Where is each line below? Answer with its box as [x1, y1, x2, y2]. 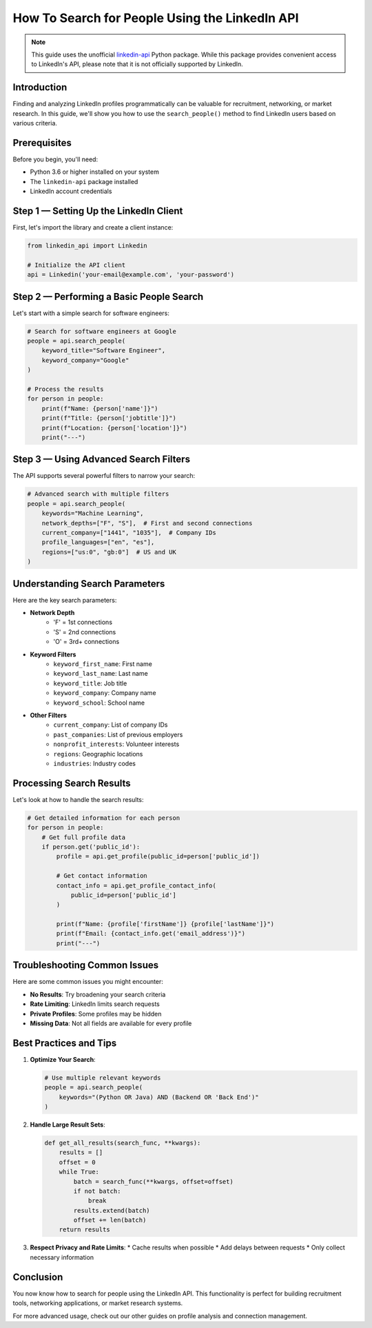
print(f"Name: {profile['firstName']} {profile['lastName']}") [56, 920, 275, 928]
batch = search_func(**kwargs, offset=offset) [73, 1178, 234, 1185]
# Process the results [27, 385, 104, 393]
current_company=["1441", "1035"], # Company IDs [41, 528, 216, 536]
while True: [59, 1168, 100, 1176]
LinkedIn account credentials [30, 187, 112, 196]
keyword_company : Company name [53, 689, 156, 697]
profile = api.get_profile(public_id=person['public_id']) [56, 852, 260, 861]
